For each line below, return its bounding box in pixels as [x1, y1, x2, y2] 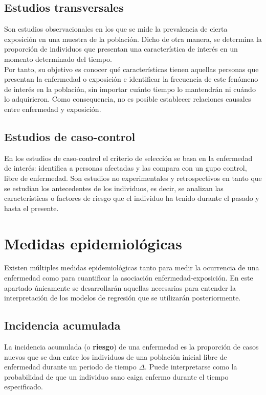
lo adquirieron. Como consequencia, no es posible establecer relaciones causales [4, 94, 251, 104]
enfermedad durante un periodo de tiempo [4, 361, 137, 372]
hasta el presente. [4, 202, 59, 213]
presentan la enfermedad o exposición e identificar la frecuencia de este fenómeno [4, 74, 258, 84]
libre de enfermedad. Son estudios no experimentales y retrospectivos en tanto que [4, 172, 262, 183]
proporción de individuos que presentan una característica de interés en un [4, 43, 238, 54]
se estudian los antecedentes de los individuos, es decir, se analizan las [4, 182, 224, 193]
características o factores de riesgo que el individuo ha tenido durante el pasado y [4, 193, 259, 203]
